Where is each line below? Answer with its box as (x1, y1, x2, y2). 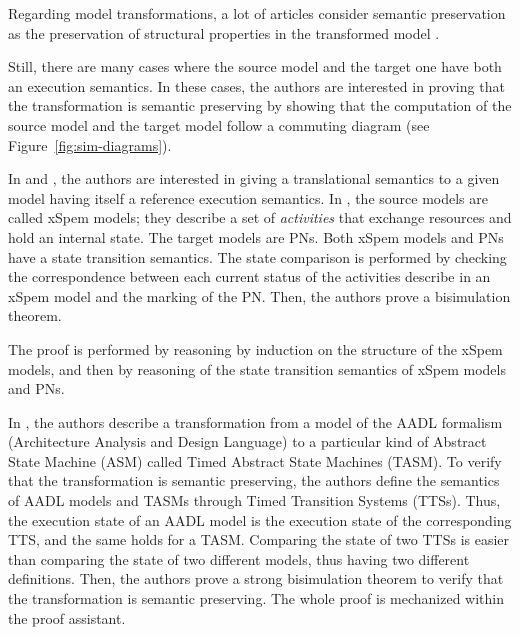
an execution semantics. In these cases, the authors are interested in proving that (8, 75, 505, 96)
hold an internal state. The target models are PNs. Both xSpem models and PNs (8, 226, 504, 247)
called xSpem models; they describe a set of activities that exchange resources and (8, 207, 512, 228)
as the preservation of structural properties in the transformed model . (8, 22, 440, 43)
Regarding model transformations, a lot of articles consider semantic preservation (8, 3, 506, 23)
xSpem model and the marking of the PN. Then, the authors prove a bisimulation (8, 285, 511, 306)
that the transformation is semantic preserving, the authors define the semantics (8, 470, 500, 491)
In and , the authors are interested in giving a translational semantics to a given (8, 168, 500, 189)
